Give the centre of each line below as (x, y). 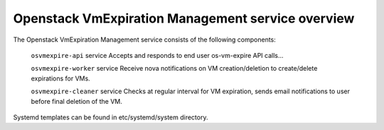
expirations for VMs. (60, 78)
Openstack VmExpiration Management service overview (184, 18)
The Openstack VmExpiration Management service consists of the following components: (145, 40)
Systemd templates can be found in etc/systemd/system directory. (111, 117)
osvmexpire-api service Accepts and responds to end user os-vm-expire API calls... (157, 55)
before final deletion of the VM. (76, 101)
